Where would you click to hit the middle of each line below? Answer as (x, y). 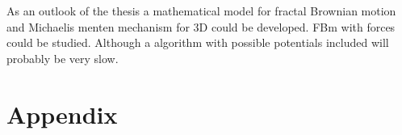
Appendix (62, 114)
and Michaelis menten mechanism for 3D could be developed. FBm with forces (201, 26)
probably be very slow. (63, 58)
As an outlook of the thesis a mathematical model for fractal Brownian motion (201, 11)
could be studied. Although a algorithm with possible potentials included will (198, 42)
